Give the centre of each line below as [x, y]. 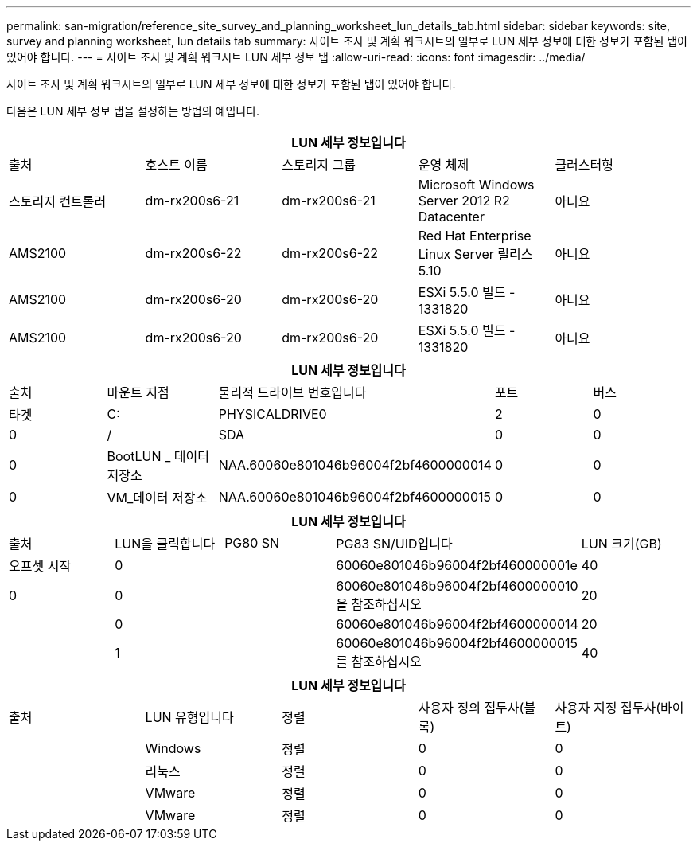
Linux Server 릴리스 [475, 254]
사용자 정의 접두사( [471, 708]
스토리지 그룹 [319, 165]
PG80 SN [252, 543]
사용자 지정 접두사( [607, 708]
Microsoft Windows [476, 185]
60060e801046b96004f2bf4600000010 [457, 586]
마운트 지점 [138, 392]
